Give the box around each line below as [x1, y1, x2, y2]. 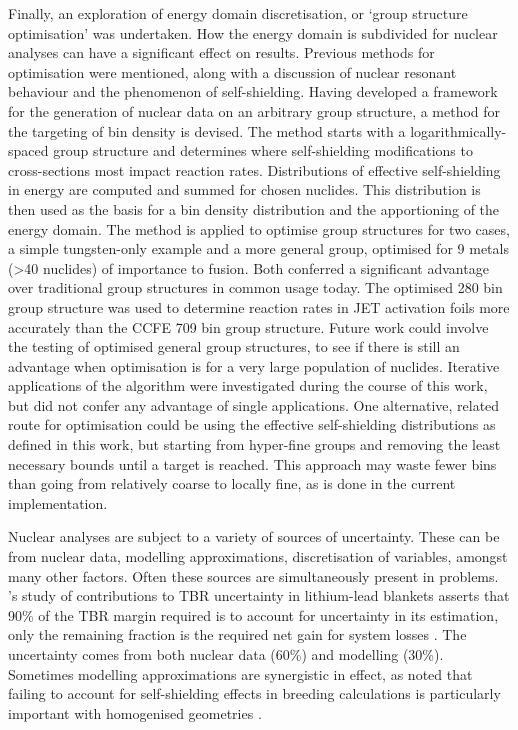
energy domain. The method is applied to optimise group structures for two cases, [8, 218, 510, 239]
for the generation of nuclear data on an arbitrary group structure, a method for [8, 100, 501, 121]
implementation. [8, 492, 108, 513]
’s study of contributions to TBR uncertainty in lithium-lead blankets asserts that [8, 585, 510, 606]
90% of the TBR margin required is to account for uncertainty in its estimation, [8, 604, 499, 625]
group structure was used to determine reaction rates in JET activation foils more [8, 296, 510, 317]
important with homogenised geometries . [8, 702, 262, 723]
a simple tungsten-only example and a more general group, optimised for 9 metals [8, 238, 509, 259]
